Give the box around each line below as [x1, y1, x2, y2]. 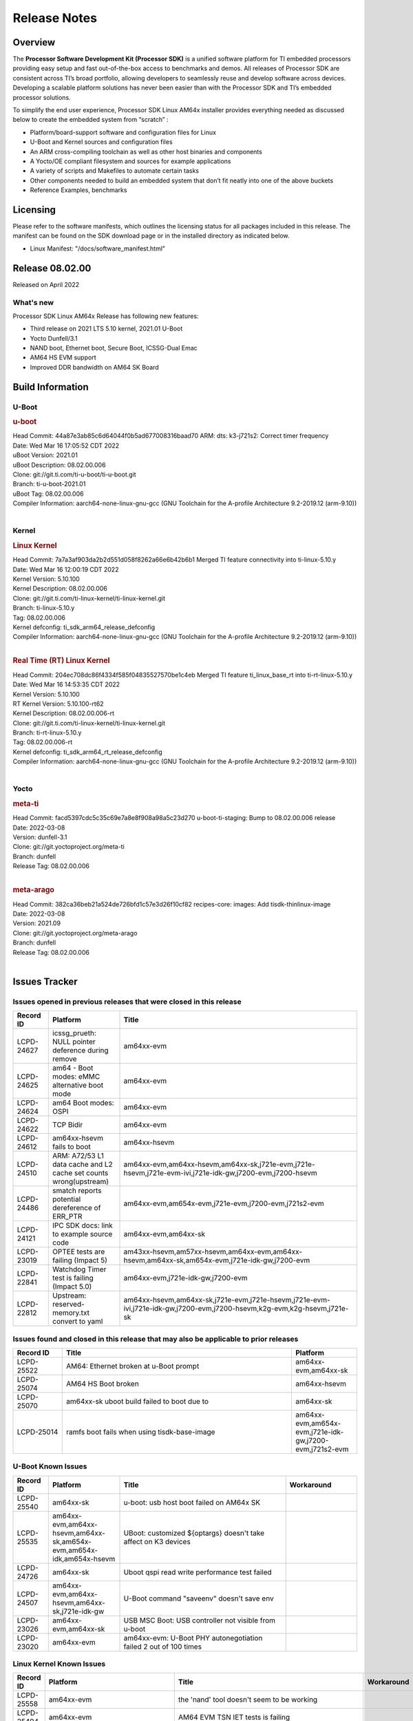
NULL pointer [52, 1037, 96, 1046]
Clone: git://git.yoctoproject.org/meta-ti [12, 843, 125, 851]
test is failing [52, 1274, 94, 1283]
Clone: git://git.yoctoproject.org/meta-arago [12, 929, 138, 937]
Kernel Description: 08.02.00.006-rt [12, 709, 115, 717]
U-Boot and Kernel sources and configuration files [30, 138, 173, 146]
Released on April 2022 [12, 280, 79, 288]
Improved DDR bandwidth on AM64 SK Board [30, 363, 160, 371]
